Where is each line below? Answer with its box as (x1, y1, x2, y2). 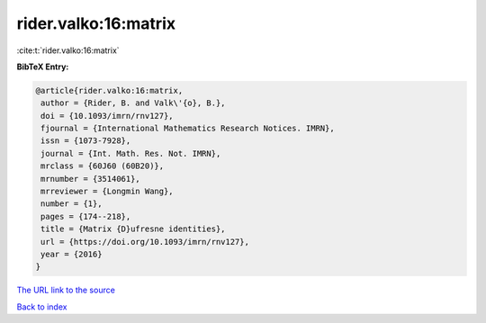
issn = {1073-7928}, (40, 136, 131, 146)
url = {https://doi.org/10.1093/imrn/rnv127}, (40, 237, 249, 247)
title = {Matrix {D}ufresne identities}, (40, 224, 226, 234)
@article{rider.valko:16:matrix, (35, 85, 184, 95)
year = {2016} (40, 249, 103, 259)
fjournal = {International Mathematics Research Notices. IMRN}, (40, 123, 335, 134)
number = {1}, (40, 199, 103, 209)
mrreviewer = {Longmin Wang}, (40, 186, 175, 197)
